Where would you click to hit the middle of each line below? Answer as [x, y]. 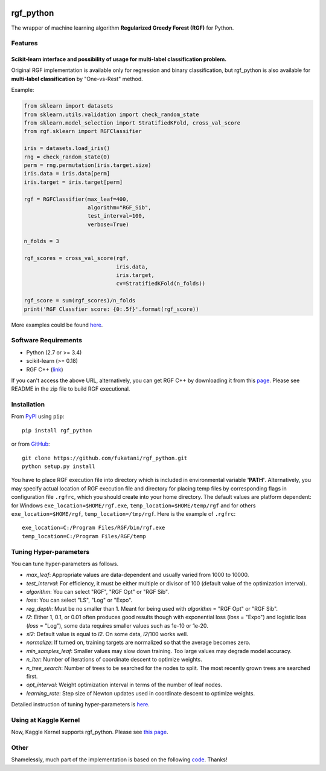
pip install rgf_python [57, 430]
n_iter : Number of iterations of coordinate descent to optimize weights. [114, 660]
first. [32, 676]
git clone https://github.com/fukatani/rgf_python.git [105, 458]
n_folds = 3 [42, 241]
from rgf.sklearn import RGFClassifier [83, 131]
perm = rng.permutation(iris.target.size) [88, 165]
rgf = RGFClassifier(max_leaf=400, [76, 199]
